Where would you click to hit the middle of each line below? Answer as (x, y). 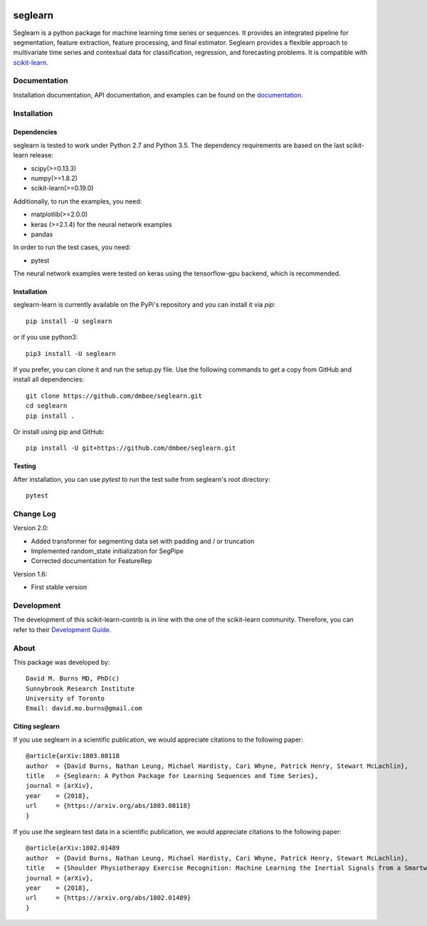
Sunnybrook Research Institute (80, 688)
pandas (42, 234)
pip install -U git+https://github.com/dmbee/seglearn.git (131, 448)
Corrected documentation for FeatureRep (91, 561)
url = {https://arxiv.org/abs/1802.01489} (109, 898)
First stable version (59, 587)
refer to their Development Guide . (62, 629)
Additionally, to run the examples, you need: (78, 201)
